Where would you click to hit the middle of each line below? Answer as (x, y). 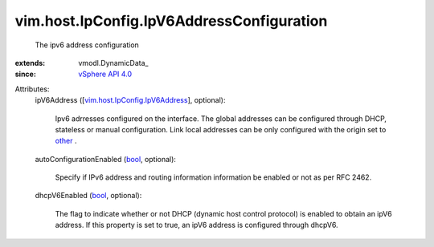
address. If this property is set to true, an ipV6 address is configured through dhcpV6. (197, 225)
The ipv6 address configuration (87, 45)
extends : (30, 63)
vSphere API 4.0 (105, 74)
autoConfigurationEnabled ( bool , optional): (106, 159)
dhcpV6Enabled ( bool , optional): (88, 196)
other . (66, 141)
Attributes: (32, 89)
